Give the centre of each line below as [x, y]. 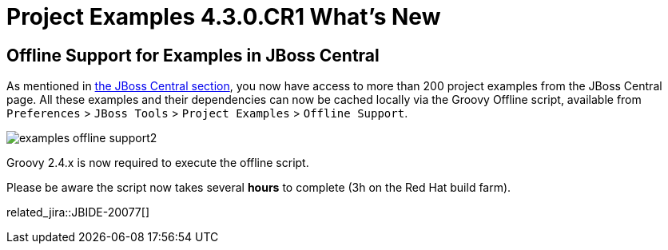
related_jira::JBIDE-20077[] [78, 212]
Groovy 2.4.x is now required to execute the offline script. [158, 163]
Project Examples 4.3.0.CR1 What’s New [224, 17]
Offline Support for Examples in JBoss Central [193, 55]
